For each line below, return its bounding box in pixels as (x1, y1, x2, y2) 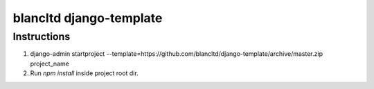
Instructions (12, 30, 71, 43)
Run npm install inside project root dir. (30, 69, 139, 77)
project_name (30, 59, 69, 68)
